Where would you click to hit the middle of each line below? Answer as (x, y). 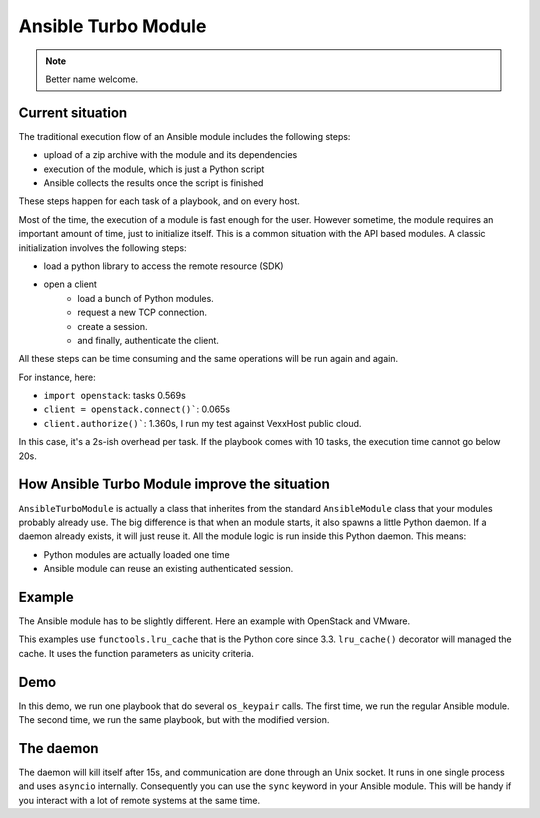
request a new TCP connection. (142, 312)
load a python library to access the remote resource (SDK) (163, 266)
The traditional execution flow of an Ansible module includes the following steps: (184, 136)
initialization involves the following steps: (102, 247)
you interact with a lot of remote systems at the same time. (139, 800)
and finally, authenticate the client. (148, 340)
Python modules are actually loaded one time (136, 554)
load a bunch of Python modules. (145, 298)
